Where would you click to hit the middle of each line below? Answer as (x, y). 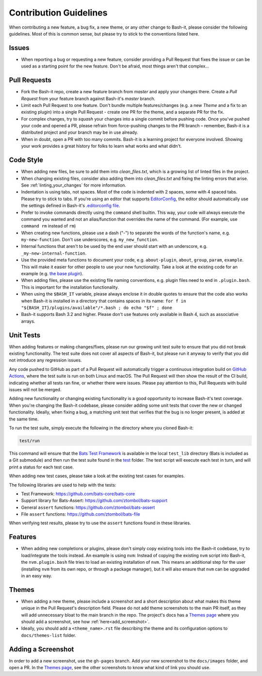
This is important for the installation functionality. (70, 287)
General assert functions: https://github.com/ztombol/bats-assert (88, 507)
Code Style (26, 160)
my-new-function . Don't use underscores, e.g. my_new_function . (90, 240)
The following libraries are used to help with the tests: (63, 485)
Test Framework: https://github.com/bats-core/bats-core (78, 494)
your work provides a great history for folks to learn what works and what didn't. (101, 146)
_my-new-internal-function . (54, 253)
